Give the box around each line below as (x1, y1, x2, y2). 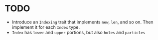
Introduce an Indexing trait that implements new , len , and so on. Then (11, 19, 154, 25)
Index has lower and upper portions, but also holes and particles (11, 29, 146, 35)
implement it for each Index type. (11, 24, 80, 30)
